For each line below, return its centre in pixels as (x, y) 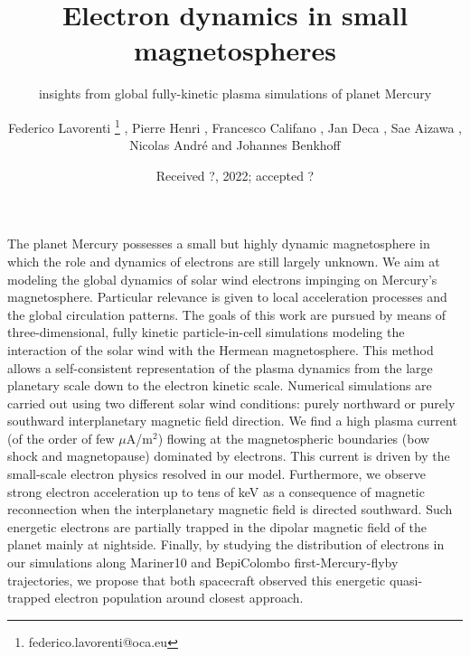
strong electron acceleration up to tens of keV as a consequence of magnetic (216, 491)
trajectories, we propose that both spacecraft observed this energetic (197, 580)
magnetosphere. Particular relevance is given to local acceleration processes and (227, 297)
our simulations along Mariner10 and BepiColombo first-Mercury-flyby (203, 562)
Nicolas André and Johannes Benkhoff (235, 145)
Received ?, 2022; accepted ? (235, 175)
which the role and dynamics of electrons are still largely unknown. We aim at (224, 261)
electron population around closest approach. (179, 598)
